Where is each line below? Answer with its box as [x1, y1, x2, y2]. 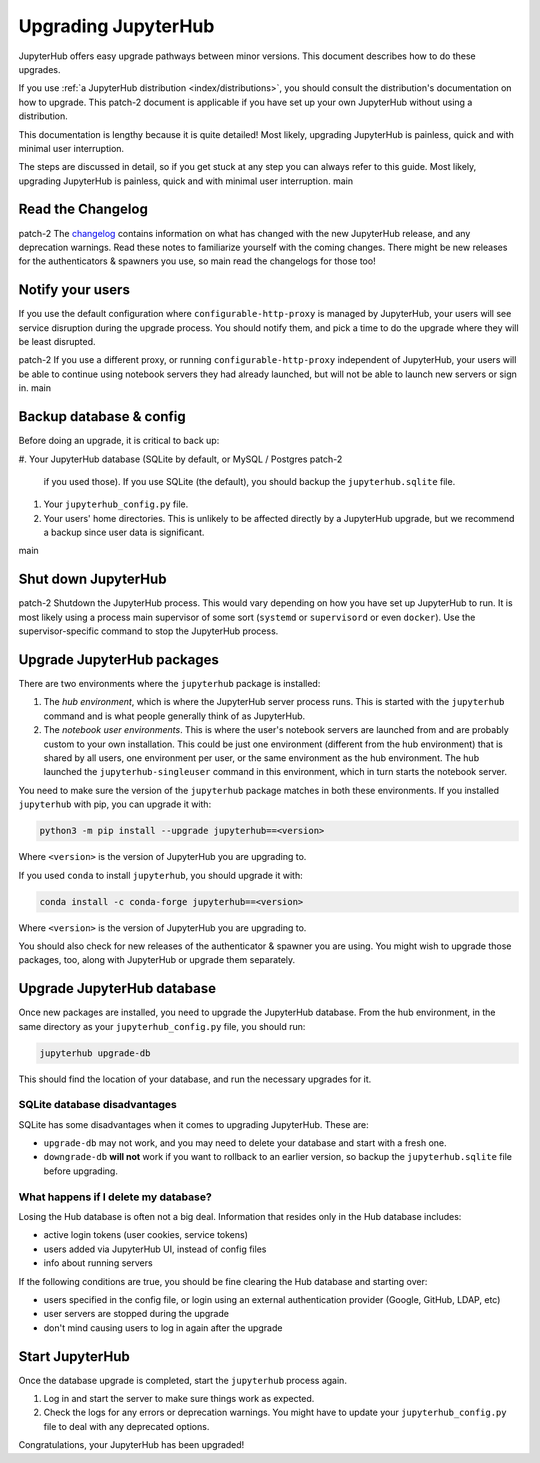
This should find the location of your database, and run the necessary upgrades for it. [18, 1073, 372, 1085]
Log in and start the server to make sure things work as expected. [43, 1393, 315, 1405]
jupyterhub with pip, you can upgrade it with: [18, 798, 212, 810]
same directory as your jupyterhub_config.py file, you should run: [18, 1020, 306, 1032]
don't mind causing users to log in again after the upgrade [43, 1321, 283, 1334]
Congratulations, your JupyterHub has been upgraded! [18, 1439, 245, 1451]
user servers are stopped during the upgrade [43, 1308, 230, 1320]
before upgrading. [43, 1165, 119, 1177]
